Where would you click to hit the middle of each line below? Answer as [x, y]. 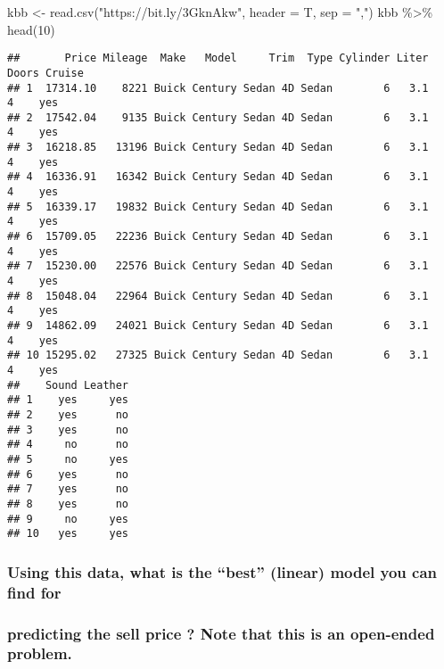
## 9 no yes [68, 519]
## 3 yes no [68, 429]
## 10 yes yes [68, 534]
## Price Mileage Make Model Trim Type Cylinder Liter [218, 58]
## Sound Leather [68, 385]
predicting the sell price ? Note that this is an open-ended [221, 633]
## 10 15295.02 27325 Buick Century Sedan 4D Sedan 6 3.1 [218, 355]
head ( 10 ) [31, 29]
